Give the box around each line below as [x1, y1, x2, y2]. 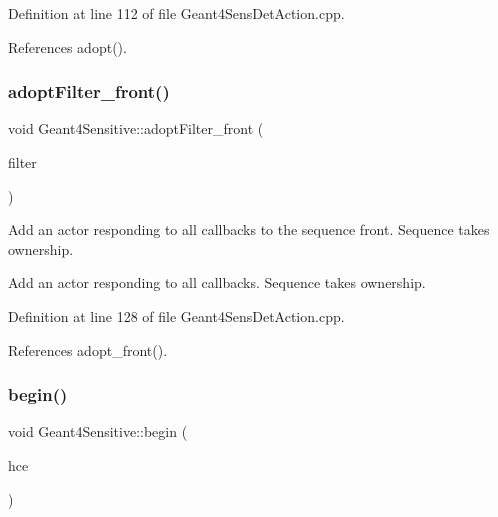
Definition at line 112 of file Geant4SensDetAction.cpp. [8, 3, 345, 23]
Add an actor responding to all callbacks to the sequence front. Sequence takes [8, 219, 490, 240]
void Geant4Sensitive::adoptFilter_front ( [8, 118, 264, 139]
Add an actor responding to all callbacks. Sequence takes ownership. [8, 272, 426, 293]
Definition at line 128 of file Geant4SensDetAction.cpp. [8, 305, 345, 326]
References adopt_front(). [8, 339, 168, 360]
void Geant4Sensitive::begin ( [8, 421, 188, 442]
